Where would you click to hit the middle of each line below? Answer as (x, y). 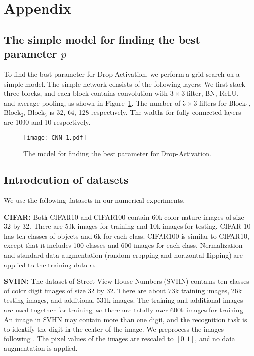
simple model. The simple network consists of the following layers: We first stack (125, 83)
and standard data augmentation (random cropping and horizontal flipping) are (124, 255)
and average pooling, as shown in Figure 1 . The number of (92, 102)
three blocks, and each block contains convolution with (86, 93)
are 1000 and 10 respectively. (47, 122)
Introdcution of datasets (66, 180)
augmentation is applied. (41, 348)
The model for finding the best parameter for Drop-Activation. (117, 153)
